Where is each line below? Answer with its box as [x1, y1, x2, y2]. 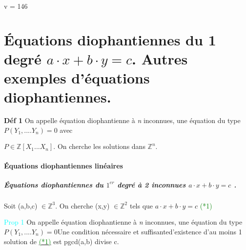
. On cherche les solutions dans [53, 141, 145, 151]
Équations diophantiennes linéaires [4, 160, 123, 170]
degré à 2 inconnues [117, 179, 186, 189]
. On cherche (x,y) [55, 200, 110, 210]
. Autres [132, 48, 188, 68]
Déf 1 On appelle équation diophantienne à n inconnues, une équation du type [4, 115, 241, 125]
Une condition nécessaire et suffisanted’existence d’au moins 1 [57, 227, 242, 236]
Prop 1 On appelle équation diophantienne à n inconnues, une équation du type [4, 217, 243, 227]
